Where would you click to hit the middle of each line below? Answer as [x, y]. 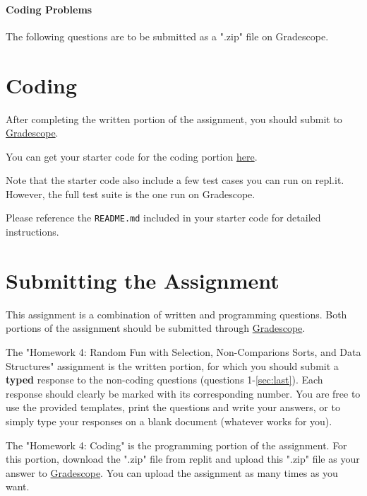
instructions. [32, 232]
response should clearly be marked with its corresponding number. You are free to [183, 393]
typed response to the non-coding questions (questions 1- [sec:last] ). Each [164, 380]
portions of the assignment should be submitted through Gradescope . [156, 328]
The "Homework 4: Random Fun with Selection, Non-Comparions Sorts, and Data [183, 352]
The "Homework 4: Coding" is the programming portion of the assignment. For [176, 445]
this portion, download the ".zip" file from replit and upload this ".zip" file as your [183, 459]
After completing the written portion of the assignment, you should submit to [174, 119]
